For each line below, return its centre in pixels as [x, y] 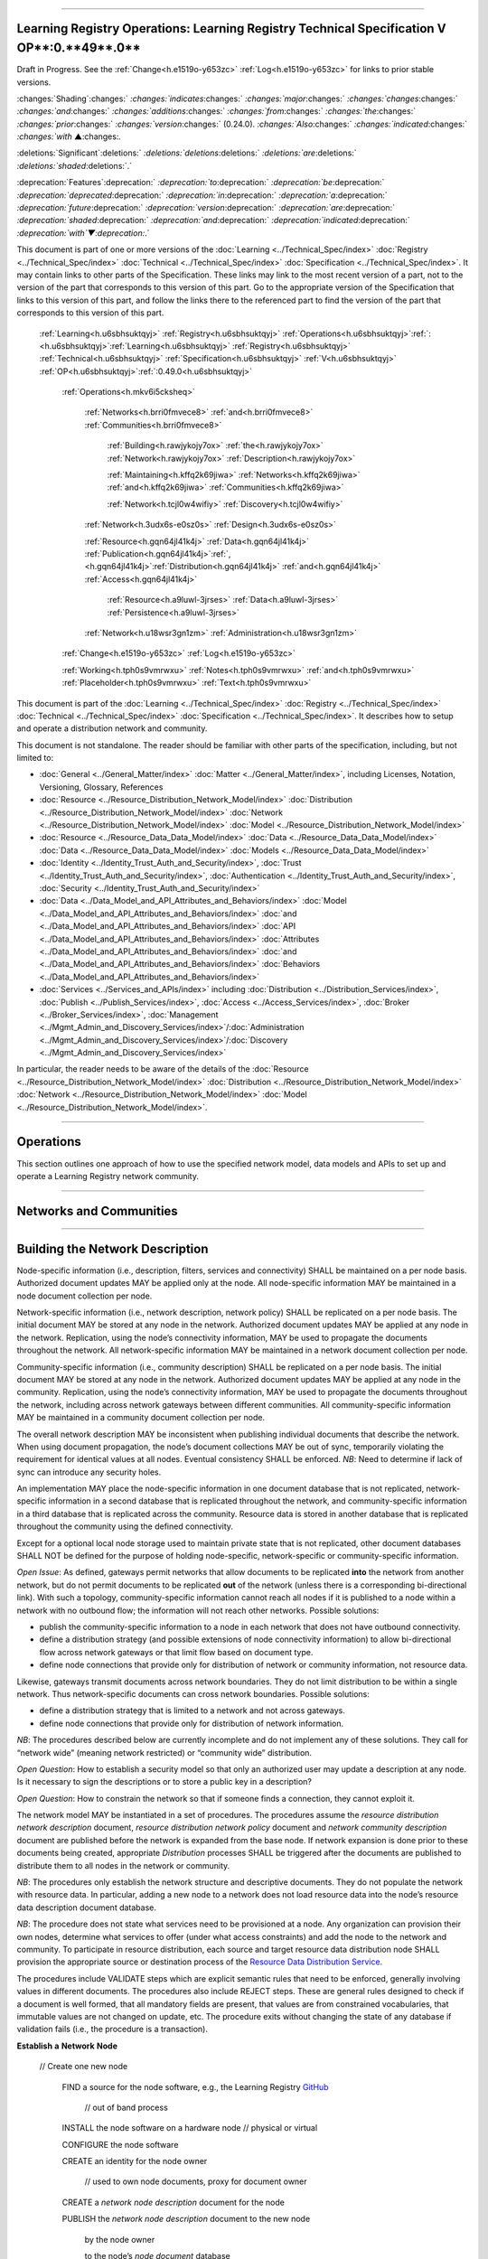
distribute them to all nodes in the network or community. [123, 1865]
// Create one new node [84, 2067]
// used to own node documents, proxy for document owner [196, 2181]
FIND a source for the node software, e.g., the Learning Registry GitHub [195, 2086]
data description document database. [87, 1907]
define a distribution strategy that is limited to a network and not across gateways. [192, 1711]
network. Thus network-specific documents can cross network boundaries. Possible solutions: [193, 1693]
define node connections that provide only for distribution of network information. [191, 1723]
